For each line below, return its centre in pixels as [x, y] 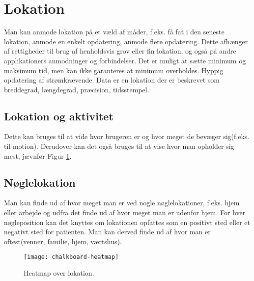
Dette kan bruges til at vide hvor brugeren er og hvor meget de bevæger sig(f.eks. [127, 136]
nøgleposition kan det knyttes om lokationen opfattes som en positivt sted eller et [127, 222]
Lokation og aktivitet [59, 116]
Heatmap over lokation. [59, 273]
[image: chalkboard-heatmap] [71, 257]
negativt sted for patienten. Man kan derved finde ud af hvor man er [107, 232]
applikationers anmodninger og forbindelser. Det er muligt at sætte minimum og [125, 60]
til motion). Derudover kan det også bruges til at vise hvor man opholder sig [119, 146]
